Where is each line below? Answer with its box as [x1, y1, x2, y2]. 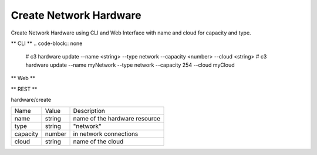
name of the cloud [73, 137, 124, 146]
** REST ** [11, 85, 38, 92]
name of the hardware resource [73, 115, 161, 123]
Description [73, 107, 105, 115]
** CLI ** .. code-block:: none [11, 40, 83, 47]
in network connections [73, 130, 139, 138]
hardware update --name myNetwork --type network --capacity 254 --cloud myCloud [25, 61, 235, 68]
